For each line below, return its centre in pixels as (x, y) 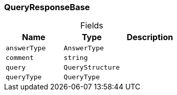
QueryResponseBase (47, 7)
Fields (92, 26)
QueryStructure (92, 68)
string (76, 58)
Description (150, 37)
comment (20, 58)
